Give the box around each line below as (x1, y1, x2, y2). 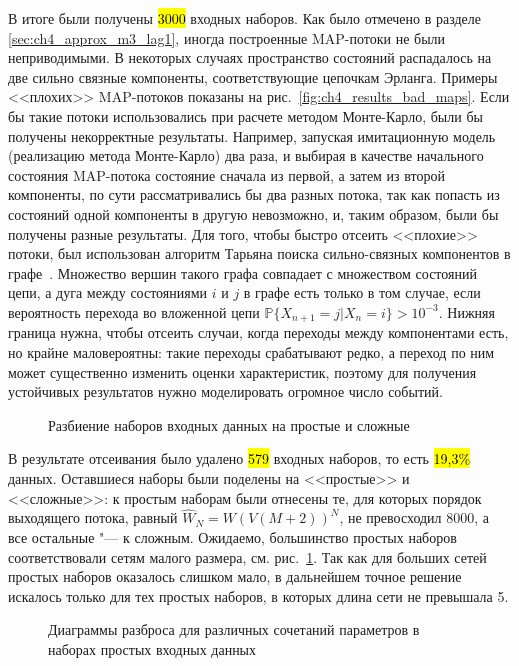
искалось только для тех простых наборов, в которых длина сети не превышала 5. (8, 585, 509, 606)
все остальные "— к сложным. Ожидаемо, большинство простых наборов (8, 526, 457, 547)
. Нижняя (438, 301, 495, 322)
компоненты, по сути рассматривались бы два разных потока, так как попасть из (8, 184, 500, 205)
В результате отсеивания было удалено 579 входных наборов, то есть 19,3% (8, 448, 471, 469)
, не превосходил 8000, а (339, 507, 490, 528)
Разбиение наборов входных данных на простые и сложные (48, 414, 410, 435)
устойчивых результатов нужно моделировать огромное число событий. (8, 381, 443, 402)
